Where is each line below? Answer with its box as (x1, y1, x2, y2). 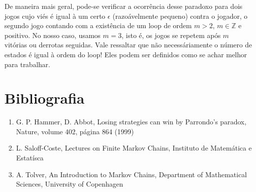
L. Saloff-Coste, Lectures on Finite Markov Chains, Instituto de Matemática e (16, 143, 252, 153)
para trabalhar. (4, 59, 50, 69)
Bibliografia (4, 88, 85, 108)
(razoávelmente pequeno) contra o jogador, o (112, 10, 248, 21)
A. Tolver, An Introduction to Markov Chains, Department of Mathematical (16, 169, 247, 179)
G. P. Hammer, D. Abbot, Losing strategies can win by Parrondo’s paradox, (16, 116, 247, 127)
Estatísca (16, 153, 44, 163)
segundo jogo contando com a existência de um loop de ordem (4, 20, 192, 31)
